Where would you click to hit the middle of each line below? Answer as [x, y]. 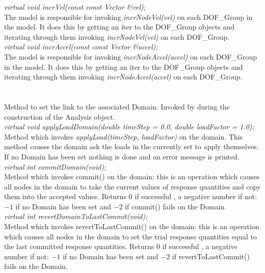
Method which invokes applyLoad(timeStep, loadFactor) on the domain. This [124, 136]
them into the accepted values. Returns [65, 196]
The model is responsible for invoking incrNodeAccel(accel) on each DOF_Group [131, 56]
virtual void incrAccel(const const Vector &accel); [81, 47]
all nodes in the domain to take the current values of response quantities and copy [132, 186]
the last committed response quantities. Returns [79, 246]
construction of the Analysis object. [60, 116]
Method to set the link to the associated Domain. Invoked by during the [117, 106]
